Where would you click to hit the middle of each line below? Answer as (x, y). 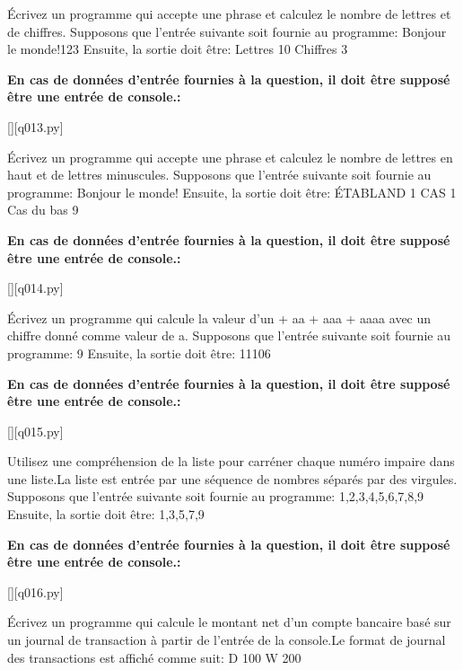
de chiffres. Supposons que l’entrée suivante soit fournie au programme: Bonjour (227, 31)
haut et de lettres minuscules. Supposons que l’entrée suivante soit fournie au (219, 175)
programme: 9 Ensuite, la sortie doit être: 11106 (139, 353)
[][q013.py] (35, 126)
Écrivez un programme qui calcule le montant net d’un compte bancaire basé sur (229, 622)
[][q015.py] (35, 431)
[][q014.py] (35, 288)
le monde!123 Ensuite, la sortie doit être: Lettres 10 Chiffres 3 (178, 49)
